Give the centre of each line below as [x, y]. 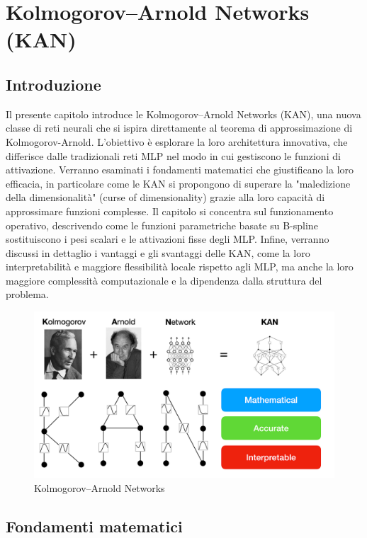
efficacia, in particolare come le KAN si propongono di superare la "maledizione [178, 183]
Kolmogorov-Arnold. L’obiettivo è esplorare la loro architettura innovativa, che [177, 141]
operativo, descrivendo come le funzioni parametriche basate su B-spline [162, 225]
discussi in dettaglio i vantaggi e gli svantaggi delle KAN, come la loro [158, 252]
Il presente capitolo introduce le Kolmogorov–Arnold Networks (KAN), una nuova [183, 114]
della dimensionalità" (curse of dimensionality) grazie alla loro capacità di [165, 197]
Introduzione [53, 84]
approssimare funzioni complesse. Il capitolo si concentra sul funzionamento [170, 211]
